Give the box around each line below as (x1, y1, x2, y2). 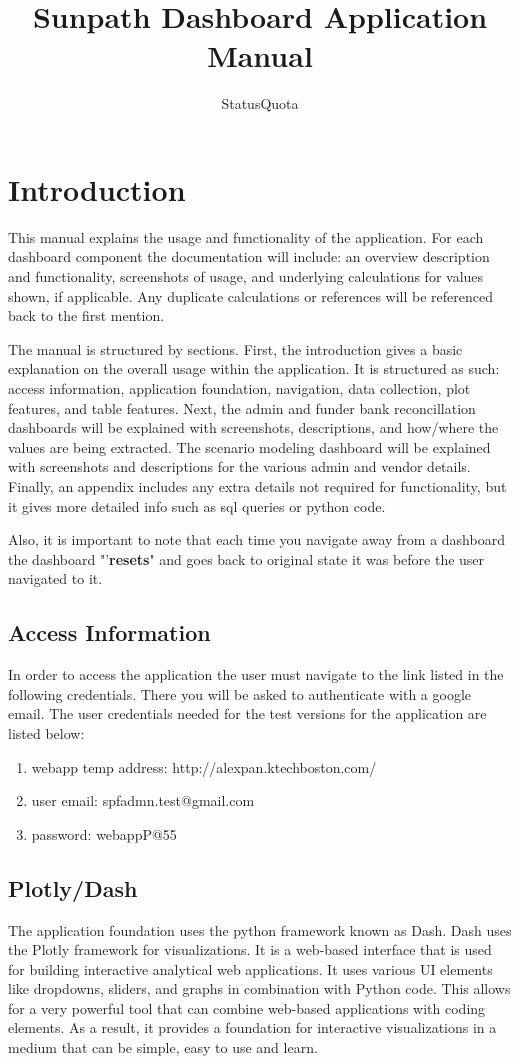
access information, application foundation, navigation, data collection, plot (8, 378, 471, 398)
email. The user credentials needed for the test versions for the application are (8, 703, 487, 724)
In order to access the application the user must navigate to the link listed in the (8, 664, 504, 685)
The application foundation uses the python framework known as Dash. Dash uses (8, 919, 512, 940)
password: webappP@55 (31, 823, 177, 844)
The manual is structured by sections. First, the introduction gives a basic (8, 338, 463, 359)
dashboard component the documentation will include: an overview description (8, 246, 490, 267)
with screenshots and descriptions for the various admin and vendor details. (8, 456, 471, 477)
